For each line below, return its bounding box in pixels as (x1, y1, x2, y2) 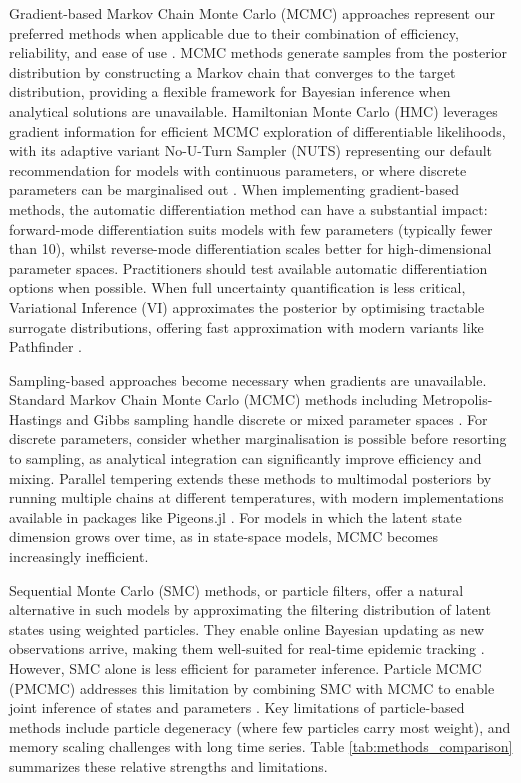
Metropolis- (422, 389, 493, 410)
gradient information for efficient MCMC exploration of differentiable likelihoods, (9, 120, 506, 141)
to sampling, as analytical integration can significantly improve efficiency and (9, 448, 482, 469)
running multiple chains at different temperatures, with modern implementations (9, 487, 504, 508)
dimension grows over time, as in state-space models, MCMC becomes (9, 526, 439, 547)
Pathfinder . (9, 336, 82, 357)
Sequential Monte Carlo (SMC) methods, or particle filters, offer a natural (9, 579, 464, 600)
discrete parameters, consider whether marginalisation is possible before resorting (9, 428, 507, 449)
